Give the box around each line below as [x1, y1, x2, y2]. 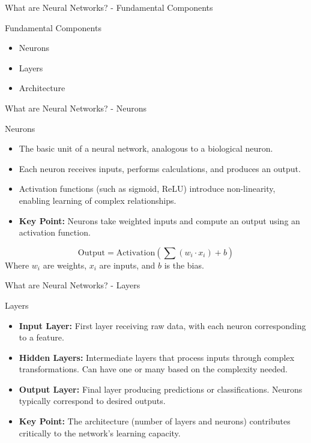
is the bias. [164, 258, 204, 271]
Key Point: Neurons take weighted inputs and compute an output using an [19, 214, 300, 227]
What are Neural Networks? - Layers [5, 279, 140, 291]
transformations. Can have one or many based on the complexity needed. [19, 363, 288, 375]
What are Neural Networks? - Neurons [5, 101, 146, 114]
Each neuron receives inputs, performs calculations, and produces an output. [19, 162, 301, 174]
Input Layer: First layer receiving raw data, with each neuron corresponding [19, 319, 306, 332]
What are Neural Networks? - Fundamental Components [5, 1, 213, 13]
